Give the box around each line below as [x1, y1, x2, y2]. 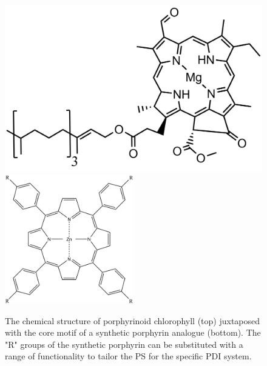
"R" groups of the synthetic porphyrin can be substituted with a [5, 338, 243, 350]
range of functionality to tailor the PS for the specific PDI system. [5, 350, 252, 362]
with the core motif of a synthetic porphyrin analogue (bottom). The [5, 326, 261, 339]
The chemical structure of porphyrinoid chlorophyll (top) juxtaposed [5, 314, 260, 327]
